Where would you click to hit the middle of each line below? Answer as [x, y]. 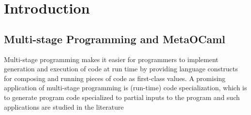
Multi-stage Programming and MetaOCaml [115, 39]
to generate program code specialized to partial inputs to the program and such [122, 97]
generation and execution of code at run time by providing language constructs [121, 69]
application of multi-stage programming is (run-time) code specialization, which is [125, 88]
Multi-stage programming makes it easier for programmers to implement [111, 59]
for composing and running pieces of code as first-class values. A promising [115, 78]
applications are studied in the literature [64, 107]
